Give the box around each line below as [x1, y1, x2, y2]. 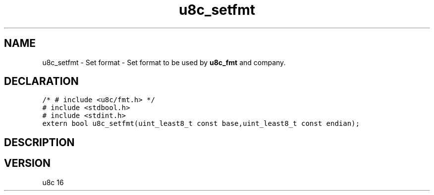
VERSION [4, 157, 51, 170]
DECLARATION [4, 75, 79, 88]
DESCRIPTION [4, 136, 75, 149]
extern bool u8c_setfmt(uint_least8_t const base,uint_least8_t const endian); [42, 119, 360, 128]
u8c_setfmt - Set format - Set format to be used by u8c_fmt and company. [42, 58, 286, 67]
